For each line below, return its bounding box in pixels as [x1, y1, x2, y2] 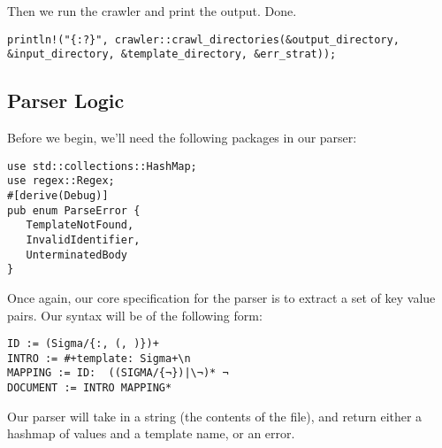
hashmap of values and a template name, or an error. [7, 424, 295, 443]
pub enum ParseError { [7, 204, 141, 217]
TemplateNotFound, [26, 219, 134, 232]
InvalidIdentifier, [26, 233, 141, 246]
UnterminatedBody [26, 248, 128, 261]
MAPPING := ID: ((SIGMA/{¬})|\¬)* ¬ [7, 367, 229, 380]
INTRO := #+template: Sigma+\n [7, 351, 191, 365]
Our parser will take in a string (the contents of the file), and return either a [7, 406, 423, 425]
